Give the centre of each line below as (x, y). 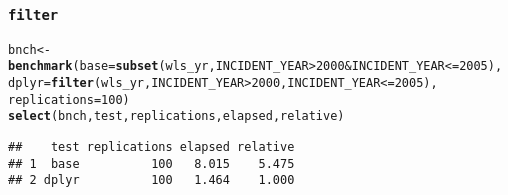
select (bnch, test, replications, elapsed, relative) (176, 116)
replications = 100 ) (69, 99)
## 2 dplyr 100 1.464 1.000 (151, 180)
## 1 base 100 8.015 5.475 (151, 163)
